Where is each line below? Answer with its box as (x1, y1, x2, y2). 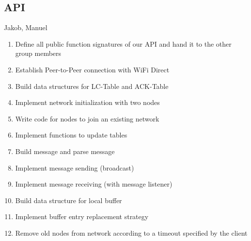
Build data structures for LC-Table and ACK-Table (15, 81, 169, 91)
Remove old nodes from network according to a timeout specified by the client (15, 227, 248, 238)
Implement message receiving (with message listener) (15, 179, 173, 189)
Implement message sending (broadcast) (15, 162, 134, 172)
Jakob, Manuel (4, 22, 47, 33)
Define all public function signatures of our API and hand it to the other (15, 38, 232, 49)
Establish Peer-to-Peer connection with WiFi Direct (15, 64, 170, 74)
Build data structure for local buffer (15, 195, 122, 205)
